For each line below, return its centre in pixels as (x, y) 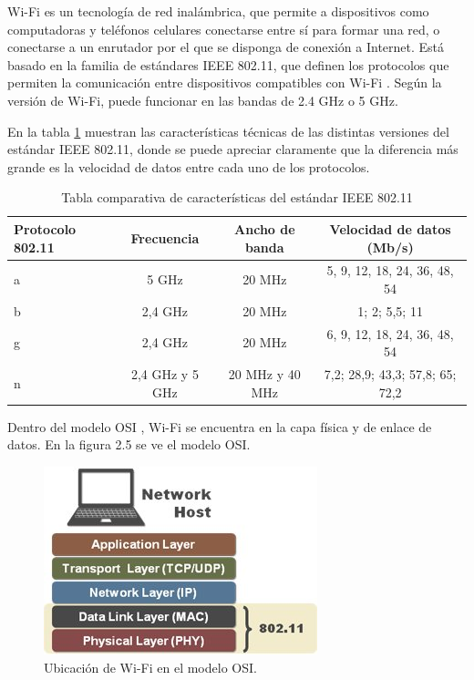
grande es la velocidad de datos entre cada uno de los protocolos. (189, 166)
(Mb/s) (390, 247)
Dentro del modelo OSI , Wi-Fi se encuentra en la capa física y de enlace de (220, 426)
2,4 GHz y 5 (165, 374)
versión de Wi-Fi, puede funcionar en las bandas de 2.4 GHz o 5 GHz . (203, 100)
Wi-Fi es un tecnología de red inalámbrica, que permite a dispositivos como (218, 11)
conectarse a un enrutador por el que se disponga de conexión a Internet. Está (226, 47)
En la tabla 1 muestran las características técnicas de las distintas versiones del (228, 131)
